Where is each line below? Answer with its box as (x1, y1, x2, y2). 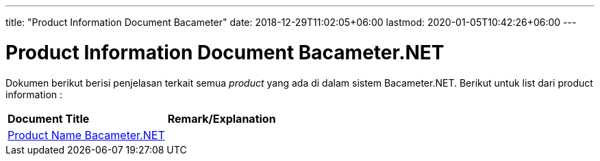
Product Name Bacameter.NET (8, 128, 165, 142)
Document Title (8, 111, 90, 126)
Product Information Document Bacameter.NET (5, 40, 445, 64)
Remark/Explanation (167, 111, 276, 126)
